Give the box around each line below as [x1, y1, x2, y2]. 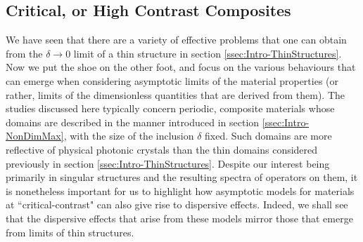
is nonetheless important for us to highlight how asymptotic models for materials [6, 183, 355, 198]
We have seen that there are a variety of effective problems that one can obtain [6, 32, 347, 47]
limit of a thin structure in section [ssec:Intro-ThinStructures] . [73, 46, 342, 60]
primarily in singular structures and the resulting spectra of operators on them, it [6, 170, 358, 184]
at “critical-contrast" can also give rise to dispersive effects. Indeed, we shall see [6, 197, 348, 212]
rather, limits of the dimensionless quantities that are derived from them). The [6, 87, 345, 102]
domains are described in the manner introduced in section [6, 114, 260, 129]
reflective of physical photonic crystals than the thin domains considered [6, 142, 318, 156]
